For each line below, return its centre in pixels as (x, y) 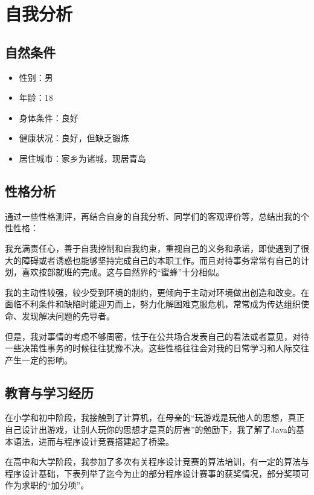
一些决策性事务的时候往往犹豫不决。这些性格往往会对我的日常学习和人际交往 (157, 348)
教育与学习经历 (49, 392)
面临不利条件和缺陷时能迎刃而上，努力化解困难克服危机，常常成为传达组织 (153, 304)
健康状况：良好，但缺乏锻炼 (74, 138)
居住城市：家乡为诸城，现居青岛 (82, 158)
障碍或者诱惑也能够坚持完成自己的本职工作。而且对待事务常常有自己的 (161, 260)
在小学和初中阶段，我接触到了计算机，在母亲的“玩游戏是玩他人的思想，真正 (155, 417)
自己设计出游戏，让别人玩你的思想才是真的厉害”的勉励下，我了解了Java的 (151, 430)
